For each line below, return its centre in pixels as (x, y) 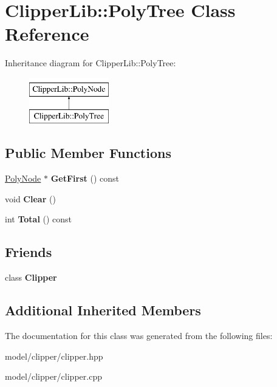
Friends (29, 252)
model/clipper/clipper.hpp (54, 356)
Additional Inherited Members (103, 310)
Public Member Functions (88, 153)
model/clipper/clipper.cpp (53, 376)
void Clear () (30, 198)
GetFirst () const (85, 178)
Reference (47, 34)
